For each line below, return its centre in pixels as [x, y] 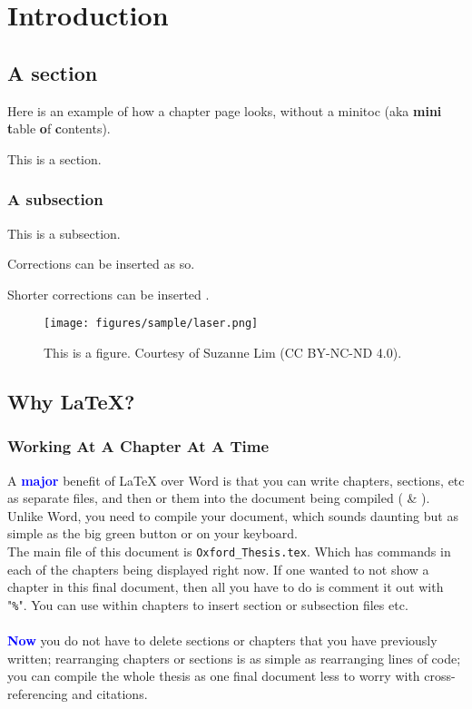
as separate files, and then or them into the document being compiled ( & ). [219, 498]
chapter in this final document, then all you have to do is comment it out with [226, 587]
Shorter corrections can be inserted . [108, 294]
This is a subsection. [64, 233]
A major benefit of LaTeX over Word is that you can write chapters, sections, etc [236, 480]
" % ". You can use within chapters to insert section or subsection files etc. [208, 604]
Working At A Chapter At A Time [138, 446]
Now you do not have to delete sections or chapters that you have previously [222, 640]
